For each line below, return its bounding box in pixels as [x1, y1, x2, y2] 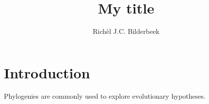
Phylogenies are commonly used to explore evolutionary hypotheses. [4, 90, 206, 101]
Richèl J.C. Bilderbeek [93, 26, 160, 36]
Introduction [4, 62, 90, 82]
